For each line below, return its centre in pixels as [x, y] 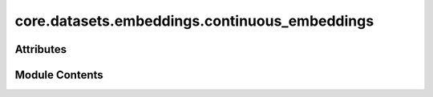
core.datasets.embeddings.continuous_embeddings [194, 21]
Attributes [41, 49]
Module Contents [59, 75]
